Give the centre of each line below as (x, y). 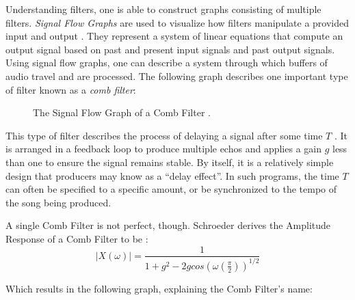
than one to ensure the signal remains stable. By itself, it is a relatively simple (170, 162)
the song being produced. (58, 202)
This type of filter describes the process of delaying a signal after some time (164, 135)
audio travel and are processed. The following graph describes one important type (177, 76)
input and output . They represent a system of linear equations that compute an (174, 36)
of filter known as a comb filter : (71, 89)
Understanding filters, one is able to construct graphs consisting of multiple (163, 9)
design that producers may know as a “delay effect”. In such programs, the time (172, 175)
